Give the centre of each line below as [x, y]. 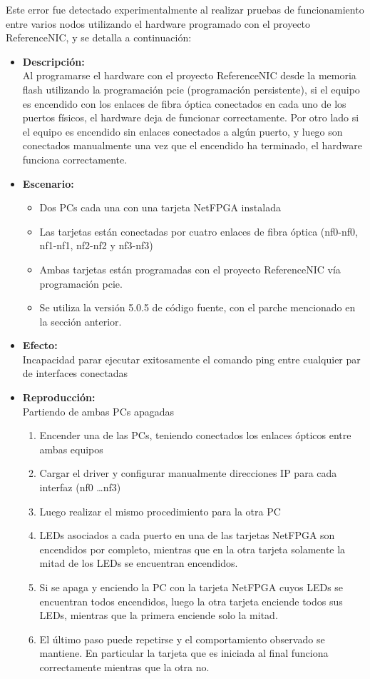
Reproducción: [59, 397]
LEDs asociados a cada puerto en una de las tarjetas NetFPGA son [187, 535]
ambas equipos [71, 449]
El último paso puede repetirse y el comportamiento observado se [182, 639]
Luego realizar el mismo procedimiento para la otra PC [160, 511]
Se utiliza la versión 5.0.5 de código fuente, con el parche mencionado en [197, 307]
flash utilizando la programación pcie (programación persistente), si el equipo [191, 89]
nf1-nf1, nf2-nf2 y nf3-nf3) [96, 245]
